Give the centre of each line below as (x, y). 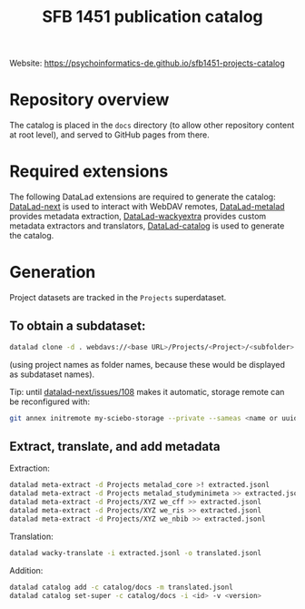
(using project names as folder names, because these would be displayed (148, 364)
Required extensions (89, 172)
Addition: (26, 570)
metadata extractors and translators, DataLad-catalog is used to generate (147, 226)
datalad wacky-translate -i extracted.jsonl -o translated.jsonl (135, 553)
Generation (53, 273)
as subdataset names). (52, 374)
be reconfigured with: (50, 401)
